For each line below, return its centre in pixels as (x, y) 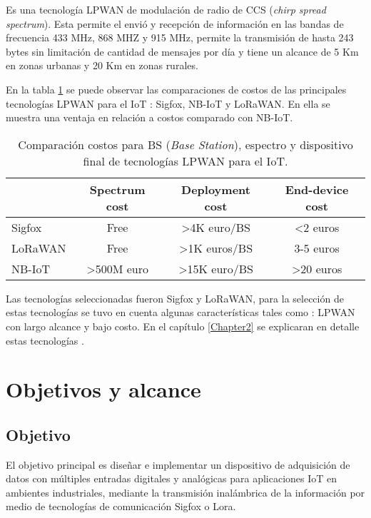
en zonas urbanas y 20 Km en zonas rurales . (102, 65)
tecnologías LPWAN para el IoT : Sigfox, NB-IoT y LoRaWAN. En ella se (168, 103)
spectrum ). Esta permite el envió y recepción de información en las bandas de (175, 23)
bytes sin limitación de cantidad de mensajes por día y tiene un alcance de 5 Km (182, 51)
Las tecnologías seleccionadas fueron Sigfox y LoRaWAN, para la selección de (175, 298)
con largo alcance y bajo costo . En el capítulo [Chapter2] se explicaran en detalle (183, 326)
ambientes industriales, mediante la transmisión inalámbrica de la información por (185, 492)
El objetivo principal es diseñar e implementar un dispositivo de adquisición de (178, 464)
